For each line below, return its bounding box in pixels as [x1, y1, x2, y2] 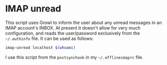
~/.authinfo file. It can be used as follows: [5, 35, 94, 41]
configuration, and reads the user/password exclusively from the [5, 30, 140, 36]
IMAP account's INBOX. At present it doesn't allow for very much [5, 24, 141, 30]
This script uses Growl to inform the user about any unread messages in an [5, 19, 162, 25]
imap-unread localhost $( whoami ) [5, 45, 76, 50]
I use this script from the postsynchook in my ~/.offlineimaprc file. [5, 54, 144, 60]
